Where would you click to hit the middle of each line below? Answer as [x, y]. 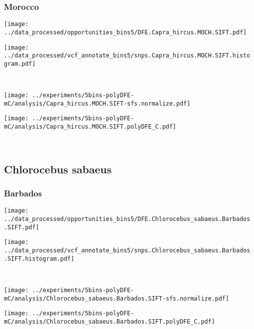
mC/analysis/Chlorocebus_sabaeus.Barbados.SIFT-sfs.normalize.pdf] [117, 298]
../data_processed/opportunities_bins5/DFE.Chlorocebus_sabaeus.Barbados [127, 219]
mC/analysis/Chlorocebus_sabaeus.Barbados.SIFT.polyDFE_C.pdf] [110, 321]
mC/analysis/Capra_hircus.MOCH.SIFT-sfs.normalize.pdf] [97, 103]
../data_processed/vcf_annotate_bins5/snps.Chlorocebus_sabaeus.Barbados [127, 250]
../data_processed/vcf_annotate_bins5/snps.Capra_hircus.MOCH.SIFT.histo [127, 56]
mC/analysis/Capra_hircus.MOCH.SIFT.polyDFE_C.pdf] [90, 127]
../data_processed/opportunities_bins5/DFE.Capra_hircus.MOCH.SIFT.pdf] [125, 32]
